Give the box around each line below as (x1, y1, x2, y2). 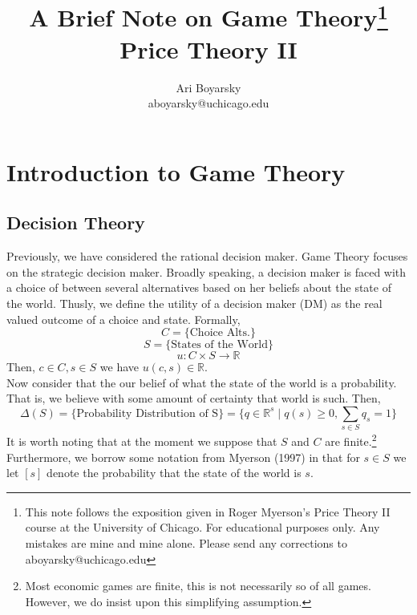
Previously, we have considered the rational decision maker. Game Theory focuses (6, 248, 408, 265)
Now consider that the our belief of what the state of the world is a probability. (6, 374, 397, 390)
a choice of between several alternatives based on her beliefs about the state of (6, 279, 391, 296)
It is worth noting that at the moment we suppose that (6, 432, 277, 449)
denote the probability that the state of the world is (47, 464, 302, 481)
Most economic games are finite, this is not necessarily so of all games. (25, 577, 371, 594)
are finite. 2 (325, 431, 377, 449)
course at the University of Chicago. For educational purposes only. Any (25, 519, 380, 536)
